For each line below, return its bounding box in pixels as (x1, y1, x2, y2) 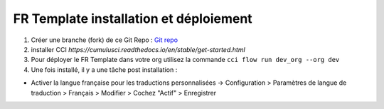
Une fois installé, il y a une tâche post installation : (31, 65, 178, 74)
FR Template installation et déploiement (13, 11, 252, 26)
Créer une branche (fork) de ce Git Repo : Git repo (31, 36, 178, 44)
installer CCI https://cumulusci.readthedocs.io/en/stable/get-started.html (31, 45, 245, 53)
